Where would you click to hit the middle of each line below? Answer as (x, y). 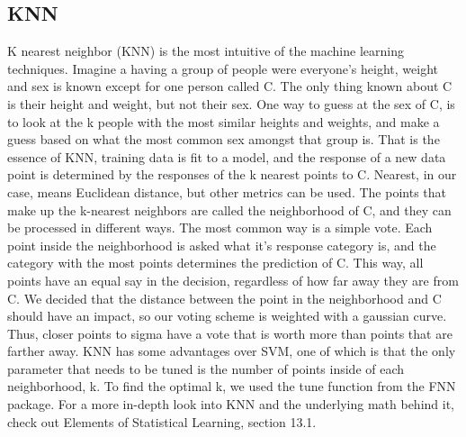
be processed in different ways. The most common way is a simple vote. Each (220, 228)
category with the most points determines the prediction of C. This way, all (215, 263)
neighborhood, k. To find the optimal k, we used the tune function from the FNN (232, 386)
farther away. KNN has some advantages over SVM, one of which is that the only (232, 351)
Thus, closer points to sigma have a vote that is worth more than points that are (230, 333)
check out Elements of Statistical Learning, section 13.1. (162, 421)
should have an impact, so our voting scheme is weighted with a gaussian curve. (227, 316)
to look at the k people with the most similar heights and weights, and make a (224, 121)
